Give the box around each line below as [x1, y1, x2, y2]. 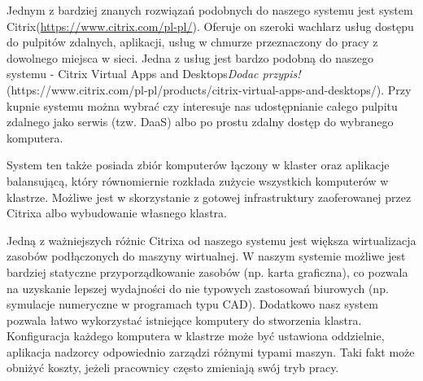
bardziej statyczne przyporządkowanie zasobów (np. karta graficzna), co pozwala [7, 263, 408, 280]
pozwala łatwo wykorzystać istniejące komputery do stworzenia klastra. [7, 311, 362, 328]
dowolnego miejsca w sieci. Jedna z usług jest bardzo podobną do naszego [7, 49, 373, 66]
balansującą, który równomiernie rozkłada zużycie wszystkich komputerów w [7, 172, 389, 189]
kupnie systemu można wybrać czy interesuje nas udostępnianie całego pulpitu [7, 97, 398, 114]
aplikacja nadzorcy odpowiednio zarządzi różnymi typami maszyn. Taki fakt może [7, 343, 415, 360]
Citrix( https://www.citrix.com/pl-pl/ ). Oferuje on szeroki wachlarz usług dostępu [7, 17, 414, 34]
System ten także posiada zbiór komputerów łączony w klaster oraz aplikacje [7, 156, 390, 173]
